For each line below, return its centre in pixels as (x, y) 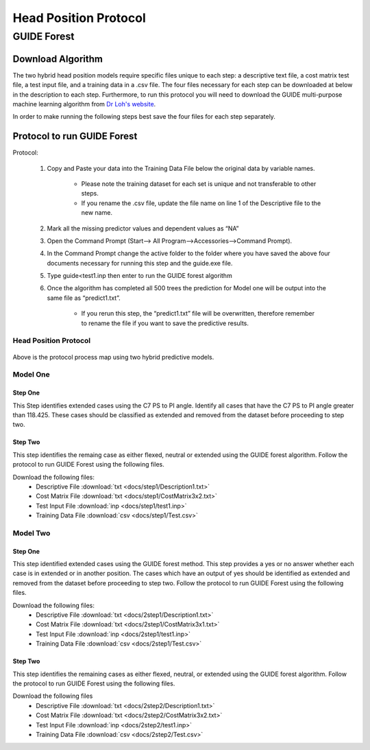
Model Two (32, 533)
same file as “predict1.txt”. (84, 298)
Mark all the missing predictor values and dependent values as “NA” (143, 228)
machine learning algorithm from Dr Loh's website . (84, 104)
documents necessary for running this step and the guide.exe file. (140, 263)
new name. (97, 213)
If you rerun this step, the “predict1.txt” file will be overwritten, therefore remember (198, 314)
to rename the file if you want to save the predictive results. (165, 323)
